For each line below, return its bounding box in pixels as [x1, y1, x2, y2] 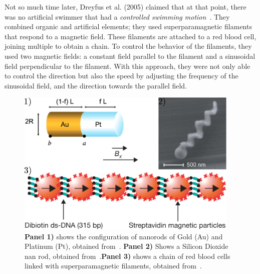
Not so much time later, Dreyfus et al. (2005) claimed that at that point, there [5, 2, 246, 12]
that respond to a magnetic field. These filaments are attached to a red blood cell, [5, 31, 256, 41]
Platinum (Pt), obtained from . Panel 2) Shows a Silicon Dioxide [25, 241, 228, 251]
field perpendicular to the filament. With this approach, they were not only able [5, 60, 250, 71]
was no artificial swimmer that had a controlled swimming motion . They [5, 11, 230, 22]
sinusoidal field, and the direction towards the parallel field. [5, 80, 187, 90]
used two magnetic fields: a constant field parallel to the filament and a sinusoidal [5, 50, 255, 61]
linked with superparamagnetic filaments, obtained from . [25, 260, 202, 271]
